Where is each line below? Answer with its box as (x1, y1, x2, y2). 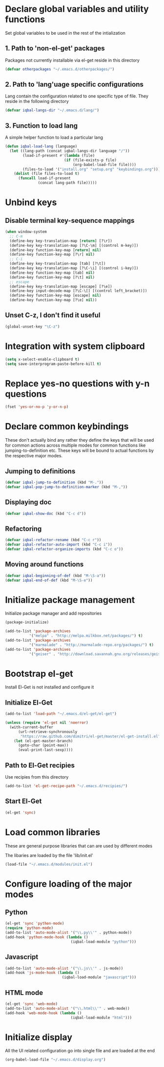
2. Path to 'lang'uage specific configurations (5, 80, 144, 89)
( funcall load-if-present (18, 176, 71, 181)
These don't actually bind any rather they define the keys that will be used (5, 437, 154, 443)
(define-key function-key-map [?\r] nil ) (9, 252, 95, 257)
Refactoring (5, 524, 42, 533)
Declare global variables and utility (5, 3, 149, 15)
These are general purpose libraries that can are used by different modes (5, 843, 153, 849)
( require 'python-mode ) (5, 925, 54, 931)
